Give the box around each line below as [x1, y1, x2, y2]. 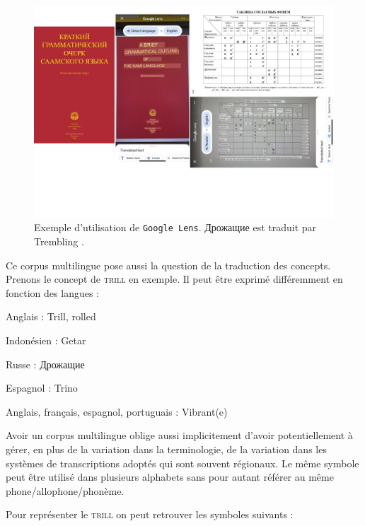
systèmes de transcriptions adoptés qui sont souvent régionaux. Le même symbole [6, 455, 359, 470]
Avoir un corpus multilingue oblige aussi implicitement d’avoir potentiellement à [6, 428, 353, 443]
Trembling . [34, 234, 84, 249]
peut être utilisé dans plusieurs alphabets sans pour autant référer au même [6, 469, 334, 484]
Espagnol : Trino [6, 380, 78, 395]
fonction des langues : [6, 285, 99, 300]
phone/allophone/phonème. [6, 483, 124, 498]
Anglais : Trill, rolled [6, 309, 96, 324]
